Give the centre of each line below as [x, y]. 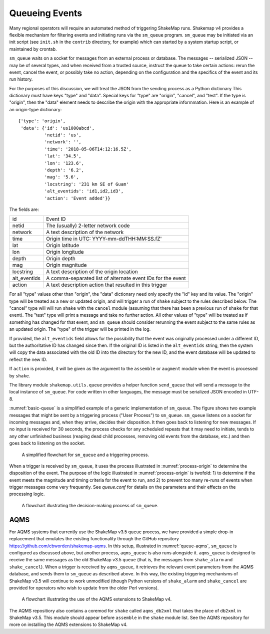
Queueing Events [46, 13]
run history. [21, 79]
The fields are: [24, 209]
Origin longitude [65, 252]
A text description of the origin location [92, 272]
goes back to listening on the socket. [47, 443]
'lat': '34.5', [63, 156]
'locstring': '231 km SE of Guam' [87, 184]
